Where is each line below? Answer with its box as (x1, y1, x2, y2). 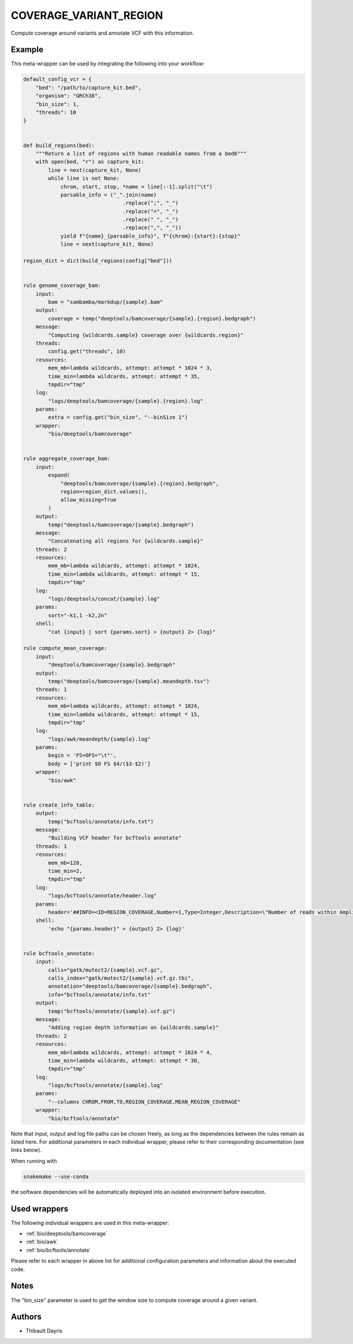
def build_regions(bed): (23, 142, 95, 148)
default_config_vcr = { (23, 76, 92, 82)
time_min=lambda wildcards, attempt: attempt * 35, (48, 373, 201, 379)
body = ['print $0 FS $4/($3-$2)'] (48, 760, 151, 767)
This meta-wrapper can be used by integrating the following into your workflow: (11, 60, 205, 67)
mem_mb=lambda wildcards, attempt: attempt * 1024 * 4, (48, 1049, 213, 1056)
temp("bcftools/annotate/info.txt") (48, 818, 154, 825)
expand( (48, 472, 71, 478)
